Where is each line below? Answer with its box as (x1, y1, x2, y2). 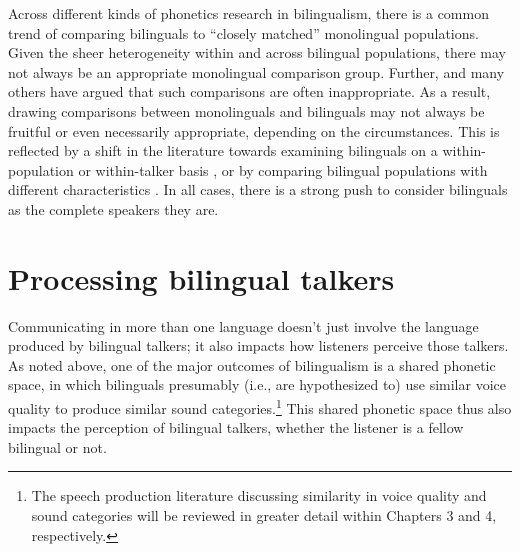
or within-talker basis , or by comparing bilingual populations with (78, 159, 488, 180)
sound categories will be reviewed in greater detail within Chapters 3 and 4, (31, 505, 497, 526)
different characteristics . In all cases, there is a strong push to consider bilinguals (8, 179, 508, 200)
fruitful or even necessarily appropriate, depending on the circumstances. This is (8, 120, 500, 141)
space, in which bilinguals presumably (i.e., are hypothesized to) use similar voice (8, 374, 506, 395)
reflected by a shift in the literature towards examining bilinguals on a (8, 140, 438, 161)
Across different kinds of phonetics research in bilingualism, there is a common (8, 3, 489, 23)
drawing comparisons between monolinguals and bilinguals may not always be (8, 100, 485, 121)
